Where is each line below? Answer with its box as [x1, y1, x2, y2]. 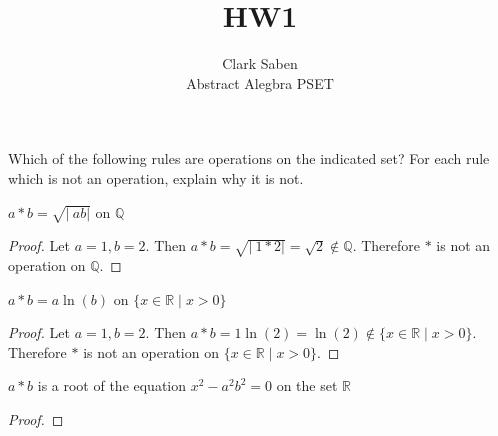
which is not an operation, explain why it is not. [8, 167, 304, 188]
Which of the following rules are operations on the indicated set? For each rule [8, 148, 490, 169]
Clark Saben [222, 53, 298, 74]
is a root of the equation [37, 375, 187, 396]
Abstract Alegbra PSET [186, 72, 334, 93]
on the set [276, 375, 338, 396]
